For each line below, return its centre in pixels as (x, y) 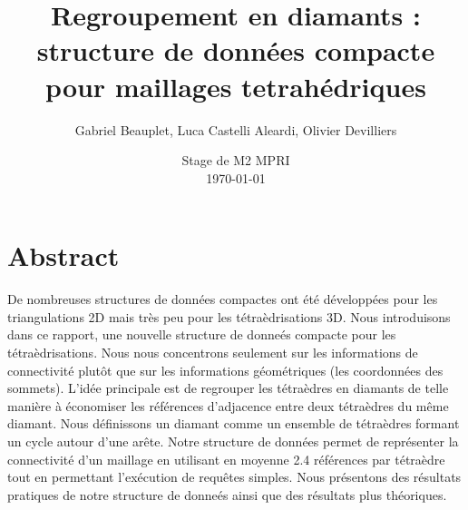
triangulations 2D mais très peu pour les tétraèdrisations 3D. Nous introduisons (229, 316)
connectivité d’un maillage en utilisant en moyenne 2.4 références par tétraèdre (226, 459)
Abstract (63, 255)
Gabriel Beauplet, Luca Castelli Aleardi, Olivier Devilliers (236, 129)
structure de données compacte (236, 50)
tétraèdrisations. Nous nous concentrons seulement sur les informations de (213, 352)
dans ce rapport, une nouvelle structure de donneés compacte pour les (202, 334)
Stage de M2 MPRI (236, 160)
